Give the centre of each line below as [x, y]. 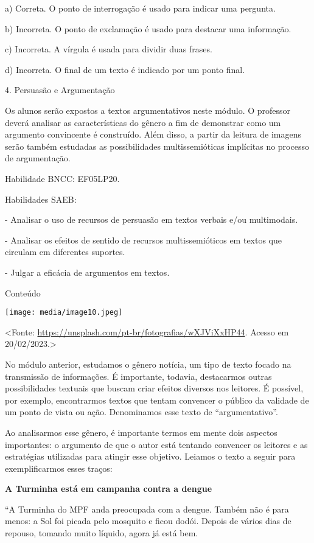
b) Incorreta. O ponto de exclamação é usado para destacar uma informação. [148, 28]
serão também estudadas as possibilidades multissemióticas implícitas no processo [157, 146]
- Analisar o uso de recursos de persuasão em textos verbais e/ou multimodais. [152, 219]
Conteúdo [23, 293]
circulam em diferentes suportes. [65, 252]
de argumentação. [38, 158]
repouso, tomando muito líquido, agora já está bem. [102, 533]
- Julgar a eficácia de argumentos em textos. [87, 272]
